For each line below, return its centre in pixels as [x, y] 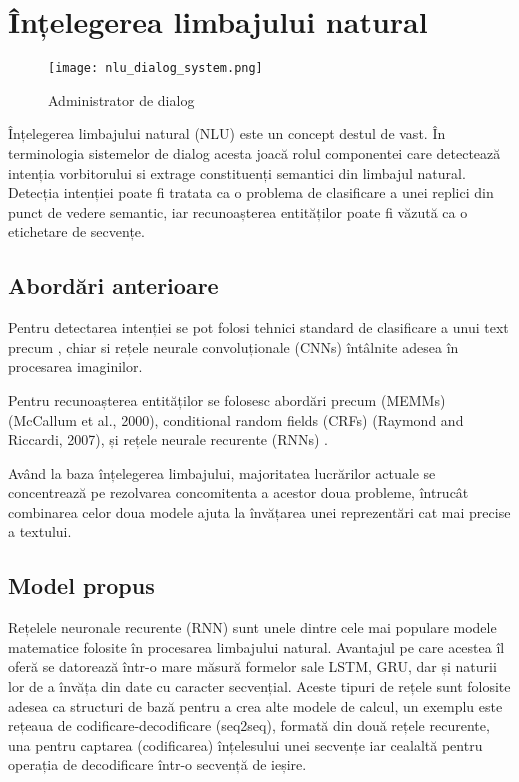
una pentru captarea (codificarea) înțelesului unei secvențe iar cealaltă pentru [245, 744]
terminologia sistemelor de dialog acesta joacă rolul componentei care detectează [254, 152]
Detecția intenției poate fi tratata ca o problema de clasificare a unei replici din [251, 192]
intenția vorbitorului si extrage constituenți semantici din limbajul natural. [237, 172]
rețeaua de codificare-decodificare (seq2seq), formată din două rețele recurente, [249, 725]
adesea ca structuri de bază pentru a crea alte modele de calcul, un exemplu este [255, 705]
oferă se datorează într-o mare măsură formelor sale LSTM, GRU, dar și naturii [252, 666]
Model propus [81, 585]
